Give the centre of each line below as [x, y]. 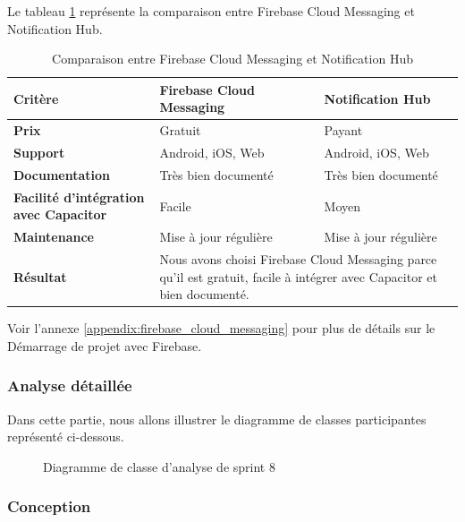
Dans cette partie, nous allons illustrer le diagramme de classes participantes [217, 419]
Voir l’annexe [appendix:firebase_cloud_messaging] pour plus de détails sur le [221, 328]
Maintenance [54, 237]
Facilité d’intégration [79, 197]
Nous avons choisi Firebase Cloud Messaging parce [298, 259]
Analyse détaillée [70, 385]
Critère [36, 98]
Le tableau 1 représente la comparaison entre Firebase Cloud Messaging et [211, 11]
